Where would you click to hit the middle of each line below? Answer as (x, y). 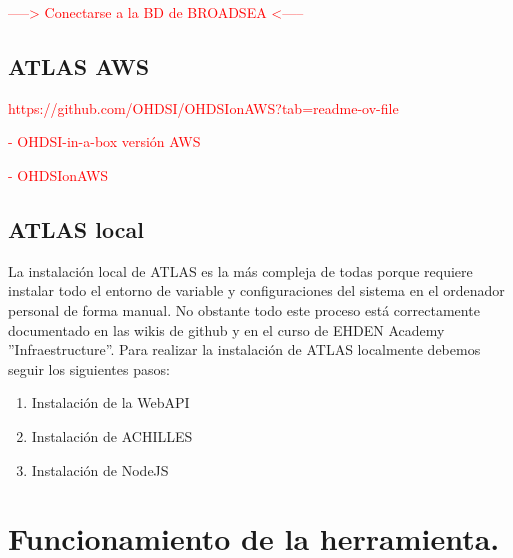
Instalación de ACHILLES (112, 435)
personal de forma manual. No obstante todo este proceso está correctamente (244, 309)
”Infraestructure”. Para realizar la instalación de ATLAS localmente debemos (244, 349)
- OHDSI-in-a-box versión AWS (104, 141)
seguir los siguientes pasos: (89, 368)
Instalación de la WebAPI (110, 402)
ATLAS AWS (79, 65)
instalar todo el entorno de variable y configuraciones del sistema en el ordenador (256, 290)
